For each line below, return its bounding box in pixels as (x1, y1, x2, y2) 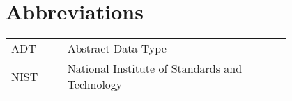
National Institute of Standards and (67, 60, 243, 77)
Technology (67, 76, 123, 93)
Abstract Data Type (67, 40, 167, 57)
